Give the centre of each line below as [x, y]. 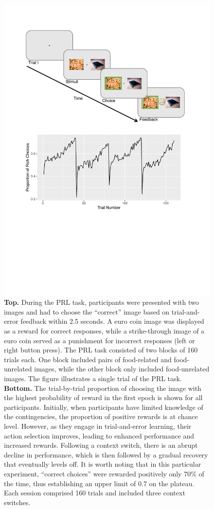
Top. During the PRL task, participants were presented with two [101, 302]
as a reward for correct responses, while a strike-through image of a [104, 331]
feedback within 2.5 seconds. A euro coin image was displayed [112, 321]
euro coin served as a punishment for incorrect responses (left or [99, 340]
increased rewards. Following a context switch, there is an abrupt [101, 445]
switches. [17, 502]
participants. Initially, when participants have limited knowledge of [104, 407]
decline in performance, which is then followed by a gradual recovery [106, 454]
